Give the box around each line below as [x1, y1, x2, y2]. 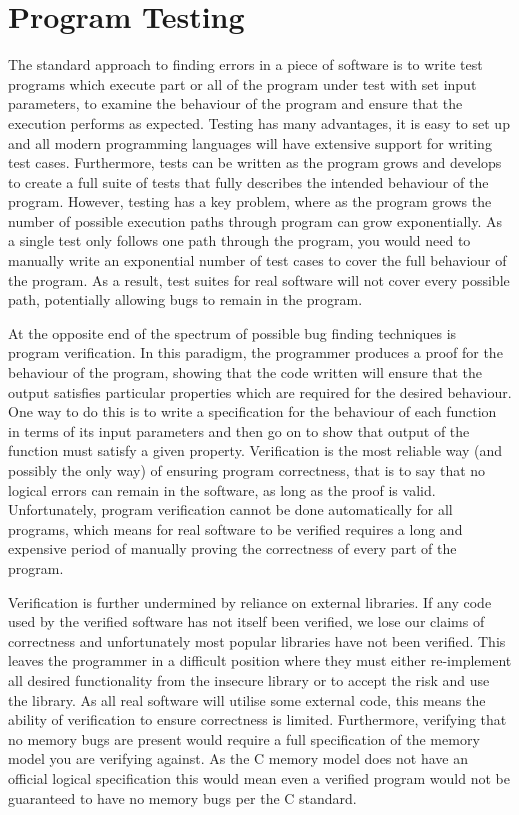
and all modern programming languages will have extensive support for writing [8, 132, 492, 153]
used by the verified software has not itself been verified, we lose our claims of [8, 611, 485, 632]
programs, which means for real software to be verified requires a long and [8, 518, 463, 539]
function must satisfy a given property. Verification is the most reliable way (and [8, 440, 503, 461]
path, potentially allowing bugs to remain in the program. [8, 289, 363, 310]
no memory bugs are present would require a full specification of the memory [8, 728, 480, 749]
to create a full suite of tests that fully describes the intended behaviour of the [8, 171, 489, 192]
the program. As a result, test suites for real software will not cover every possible [8, 269, 510, 290]
